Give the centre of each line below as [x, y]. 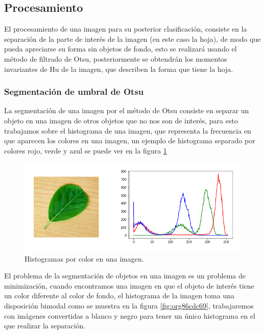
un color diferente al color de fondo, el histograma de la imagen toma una [119, 296]
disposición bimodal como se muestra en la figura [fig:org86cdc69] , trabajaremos [129, 306]
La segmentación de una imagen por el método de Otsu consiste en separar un [127, 110]
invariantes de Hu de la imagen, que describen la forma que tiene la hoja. [119, 69]
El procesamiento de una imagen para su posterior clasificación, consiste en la [126, 29]
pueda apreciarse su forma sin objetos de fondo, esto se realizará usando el [121, 49]
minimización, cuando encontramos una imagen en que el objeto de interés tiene [129, 285]
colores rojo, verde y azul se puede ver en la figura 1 [86, 150]
